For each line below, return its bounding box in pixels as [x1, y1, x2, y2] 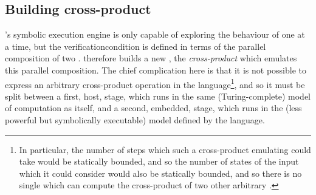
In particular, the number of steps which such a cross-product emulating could [19, 143, 311, 156]
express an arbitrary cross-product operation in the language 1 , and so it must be [5, 76, 305, 91]
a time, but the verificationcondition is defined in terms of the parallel [5, 39, 266, 52]
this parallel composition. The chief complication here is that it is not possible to [5, 63, 306, 76]
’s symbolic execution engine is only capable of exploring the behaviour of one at [5, 28, 305, 41]
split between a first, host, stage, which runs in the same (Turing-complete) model [5, 89, 311, 102]
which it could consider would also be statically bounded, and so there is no [19, 166, 302, 179]
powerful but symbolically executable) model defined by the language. [5, 114, 265, 126]
